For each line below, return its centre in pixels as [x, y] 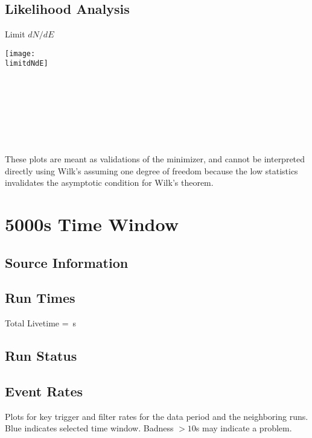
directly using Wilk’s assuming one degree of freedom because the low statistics [151, 170]
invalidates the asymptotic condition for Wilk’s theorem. [109, 182]
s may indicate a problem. [244, 428]
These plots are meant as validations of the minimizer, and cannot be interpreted [155, 159]
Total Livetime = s [41, 323]
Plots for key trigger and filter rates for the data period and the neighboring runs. [157, 416]
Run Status [41, 356]
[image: [20, 53]
